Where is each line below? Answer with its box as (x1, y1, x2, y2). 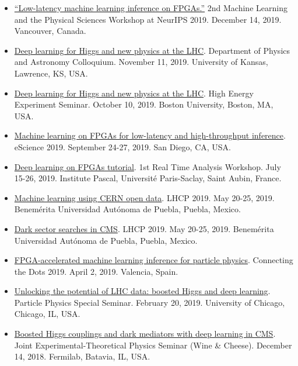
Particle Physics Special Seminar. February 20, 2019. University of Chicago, (14, 296, 285, 308)
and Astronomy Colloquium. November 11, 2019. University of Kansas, (14, 56, 268, 68)
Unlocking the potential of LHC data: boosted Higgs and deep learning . (14, 285, 271, 297)
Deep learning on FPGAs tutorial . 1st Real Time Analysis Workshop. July (14, 160, 281, 172)
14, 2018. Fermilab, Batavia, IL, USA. (14, 350, 150, 362)
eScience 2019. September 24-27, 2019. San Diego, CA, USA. (14, 140, 232, 153)
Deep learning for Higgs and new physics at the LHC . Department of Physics (14, 44, 290, 56)
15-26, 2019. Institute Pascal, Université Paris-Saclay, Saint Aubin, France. (14, 172, 282, 184)
